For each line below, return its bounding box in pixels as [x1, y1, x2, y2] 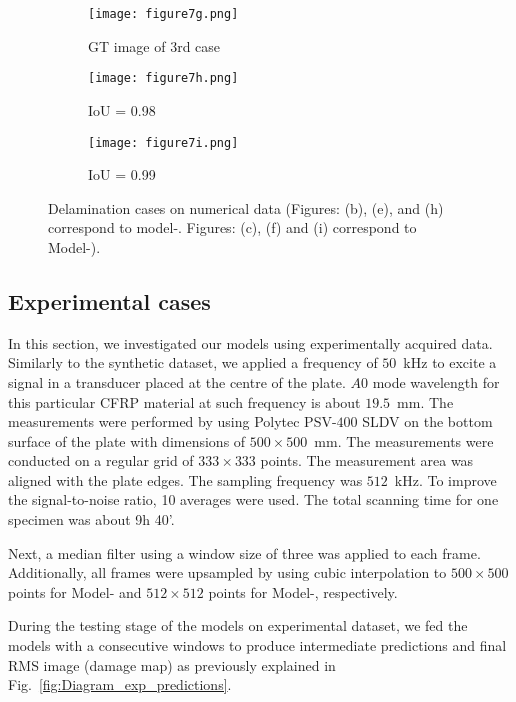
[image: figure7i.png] [88, 135, 239, 150]
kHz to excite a [403, 352, 497, 373]
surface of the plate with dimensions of [8, 430, 246, 451]
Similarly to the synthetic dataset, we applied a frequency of [8, 352, 378, 373]
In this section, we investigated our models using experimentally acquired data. [8, 332, 493, 353]
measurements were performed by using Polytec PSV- [8, 411, 337, 432]
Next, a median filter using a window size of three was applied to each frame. [8, 542, 481, 563]
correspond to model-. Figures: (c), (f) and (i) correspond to [48, 217, 417, 238]
